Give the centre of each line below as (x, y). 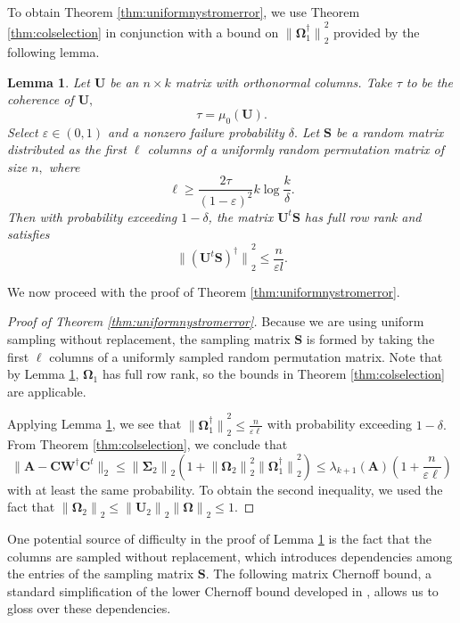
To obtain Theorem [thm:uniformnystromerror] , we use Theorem (184, 12)
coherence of (41, 99)
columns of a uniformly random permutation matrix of (296, 149)
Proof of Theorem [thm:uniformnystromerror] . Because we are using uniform (216, 321)
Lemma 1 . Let (49, 82)
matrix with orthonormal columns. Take (283, 82)
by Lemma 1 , (43, 374)
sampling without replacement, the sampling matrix (149, 339)
